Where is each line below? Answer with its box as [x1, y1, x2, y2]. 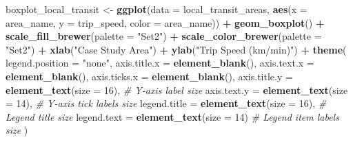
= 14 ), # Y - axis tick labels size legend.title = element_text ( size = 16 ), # [6, 96, 327, 110]
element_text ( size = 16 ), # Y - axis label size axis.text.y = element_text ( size [6, 82, 348, 97]
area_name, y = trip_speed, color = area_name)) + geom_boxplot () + [6, 15, 325, 29]
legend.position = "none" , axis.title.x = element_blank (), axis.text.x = [6, 56, 314, 70]
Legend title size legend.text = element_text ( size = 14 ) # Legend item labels [6, 109, 339, 123]
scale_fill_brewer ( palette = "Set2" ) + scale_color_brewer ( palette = [6, 29, 322, 43]
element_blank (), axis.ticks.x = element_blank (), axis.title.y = [6, 69, 293, 83]
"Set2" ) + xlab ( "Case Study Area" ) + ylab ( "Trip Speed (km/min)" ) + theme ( [6, 42, 347, 56]
